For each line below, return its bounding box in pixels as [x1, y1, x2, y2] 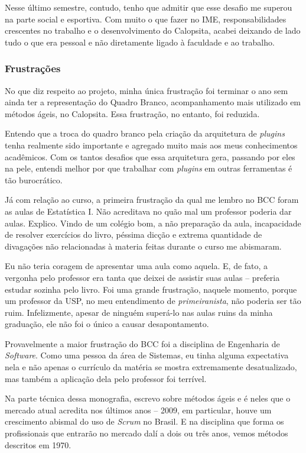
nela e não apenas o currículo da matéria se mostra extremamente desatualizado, [5, 361, 297, 373]
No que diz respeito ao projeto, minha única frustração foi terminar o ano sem [5, 84, 288, 96]
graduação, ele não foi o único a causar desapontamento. [5, 318, 209, 330]
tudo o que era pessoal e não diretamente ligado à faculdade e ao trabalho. [5, 35, 275, 48]
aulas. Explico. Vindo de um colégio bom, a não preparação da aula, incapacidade [5, 216, 301, 229]
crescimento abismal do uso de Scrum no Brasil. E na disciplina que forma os [5, 415, 284, 428]
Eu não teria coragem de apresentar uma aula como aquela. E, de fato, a [5, 260, 268, 272]
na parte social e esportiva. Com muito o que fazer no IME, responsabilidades [5, 12, 287, 25]
